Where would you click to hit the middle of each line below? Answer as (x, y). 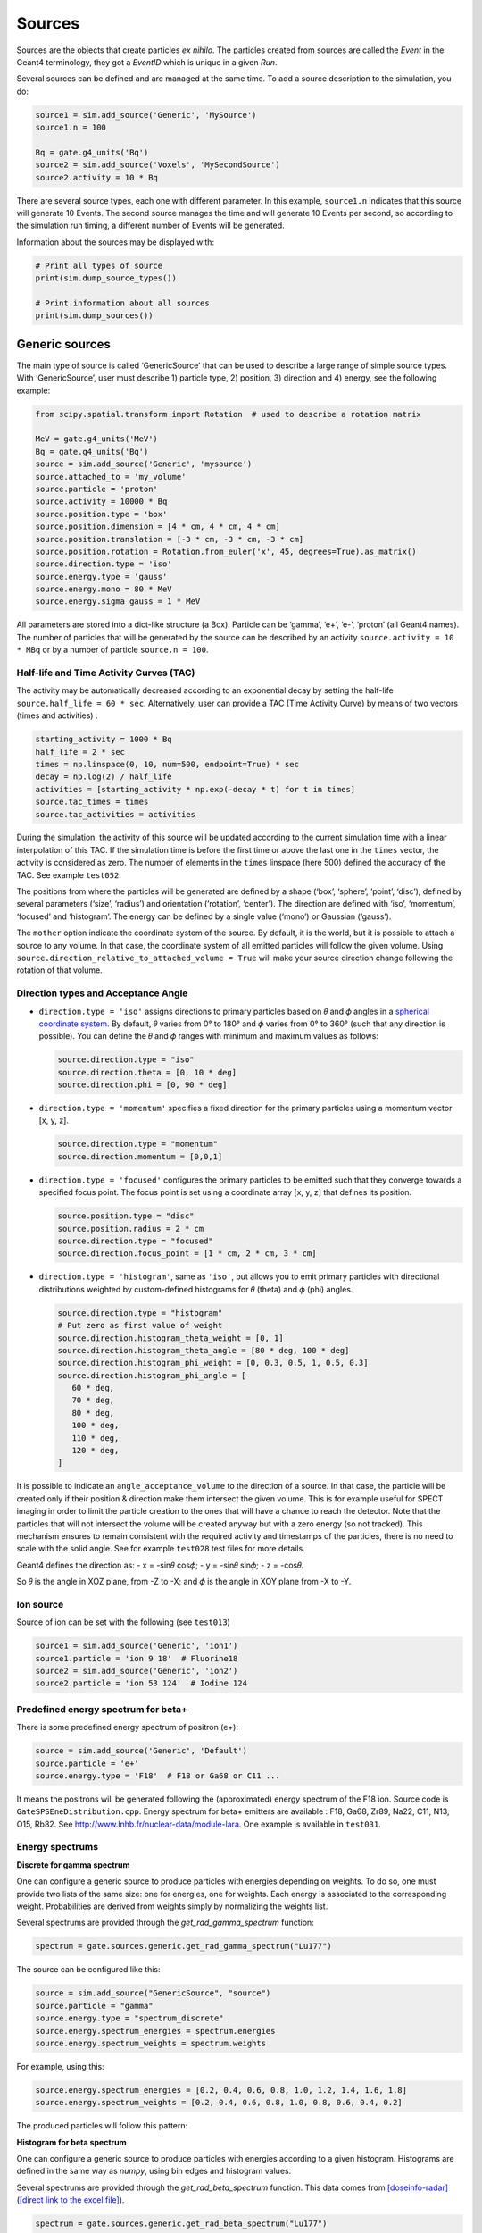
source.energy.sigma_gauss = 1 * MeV (118, 602)
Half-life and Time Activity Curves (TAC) (106, 673)
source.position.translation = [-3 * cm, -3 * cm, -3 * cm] (170, 539)
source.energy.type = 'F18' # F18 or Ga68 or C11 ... (158, 1776)
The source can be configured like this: (88, 1970)
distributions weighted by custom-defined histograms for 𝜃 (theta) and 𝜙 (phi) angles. (196, 1289)
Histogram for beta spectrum (71, 2142)
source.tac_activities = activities (116, 814)
